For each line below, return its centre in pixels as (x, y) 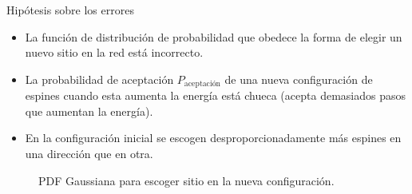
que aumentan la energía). (89, 111)
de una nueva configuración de (299, 79)
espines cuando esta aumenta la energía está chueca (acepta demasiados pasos (215, 95)
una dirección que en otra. (89, 154)
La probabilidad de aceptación (99, 79)
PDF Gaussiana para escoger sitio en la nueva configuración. (186, 180)
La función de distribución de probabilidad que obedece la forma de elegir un (214, 36)
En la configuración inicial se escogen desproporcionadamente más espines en (213, 138)
